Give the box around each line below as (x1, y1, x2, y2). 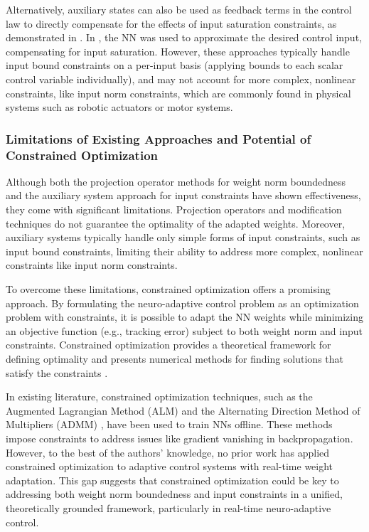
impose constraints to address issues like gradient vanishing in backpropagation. (6, 430, 353, 445)
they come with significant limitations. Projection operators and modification (6, 202, 342, 217)
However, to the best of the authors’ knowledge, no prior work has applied (6, 445, 330, 459)
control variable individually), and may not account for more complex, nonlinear (6, 71, 356, 86)
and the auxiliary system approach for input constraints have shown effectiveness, (6, 188, 361, 203)
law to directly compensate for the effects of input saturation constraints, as (6, 16, 337, 31)
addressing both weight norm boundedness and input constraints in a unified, (6, 486, 343, 501)
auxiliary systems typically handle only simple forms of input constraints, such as (6, 230, 360, 245)
